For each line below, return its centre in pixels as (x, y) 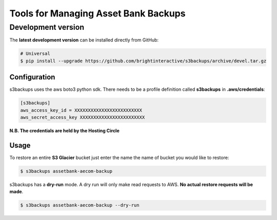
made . (16, 192)
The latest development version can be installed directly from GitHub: (84, 40)
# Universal (35, 54)
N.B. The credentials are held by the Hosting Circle (65, 131)
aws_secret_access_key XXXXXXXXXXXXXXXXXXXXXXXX (83, 117)
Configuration (32, 77)
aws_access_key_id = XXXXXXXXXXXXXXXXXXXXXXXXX (81, 110)
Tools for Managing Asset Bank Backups (97, 13)
